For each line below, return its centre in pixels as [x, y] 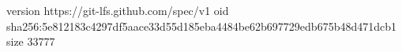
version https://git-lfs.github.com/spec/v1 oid [118, 10]
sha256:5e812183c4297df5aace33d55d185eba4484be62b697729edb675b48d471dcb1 [202, 26]
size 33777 [31, 41]
